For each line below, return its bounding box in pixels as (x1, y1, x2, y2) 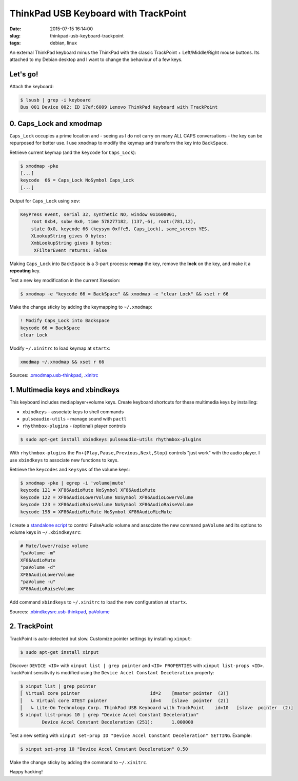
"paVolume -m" (20, 550, 56, 556)
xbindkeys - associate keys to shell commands (22, 408, 124, 415)
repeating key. (9, 268, 41, 274)
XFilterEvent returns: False (33, 247, 107, 253)
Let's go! (9, 70, 38, 78)
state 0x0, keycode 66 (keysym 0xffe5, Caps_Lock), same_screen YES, (31, 226, 210, 232)
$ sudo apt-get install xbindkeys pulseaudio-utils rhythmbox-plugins (20, 436, 202, 443)
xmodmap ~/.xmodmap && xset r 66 (20, 359, 105, 365)
